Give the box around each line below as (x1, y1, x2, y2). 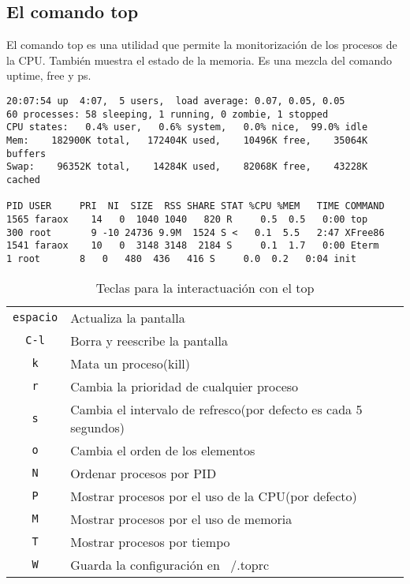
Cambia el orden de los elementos (70, 440, 255, 459)
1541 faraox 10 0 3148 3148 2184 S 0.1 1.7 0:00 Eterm (6, 240, 379, 252)
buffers (6, 148, 47, 159)
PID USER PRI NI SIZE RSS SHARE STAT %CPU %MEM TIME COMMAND (6, 200, 385, 212)
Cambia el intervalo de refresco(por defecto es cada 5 (70, 399, 363, 418)
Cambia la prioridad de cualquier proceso (70, 376, 299, 395)
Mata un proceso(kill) (70, 354, 191, 372)
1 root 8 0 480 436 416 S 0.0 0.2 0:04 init (6, 253, 356, 264)
